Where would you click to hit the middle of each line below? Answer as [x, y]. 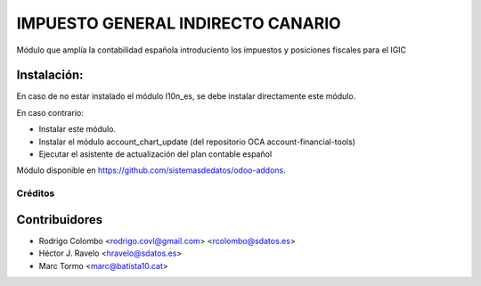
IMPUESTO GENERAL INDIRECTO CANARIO [179, 23]
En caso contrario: [50, 112]
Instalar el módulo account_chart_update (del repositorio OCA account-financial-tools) [197, 142]
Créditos [36, 193]
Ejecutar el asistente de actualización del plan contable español [155, 154]
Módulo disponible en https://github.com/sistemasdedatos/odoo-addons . [151, 170]
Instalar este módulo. [77, 129]
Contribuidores [59, 220]
